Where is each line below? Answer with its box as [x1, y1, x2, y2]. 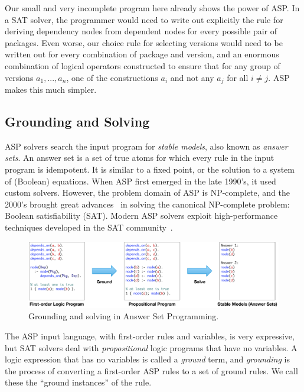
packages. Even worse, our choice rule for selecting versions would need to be [5, 36, 283, 48]
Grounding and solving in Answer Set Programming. [28, 310, 219, 322]
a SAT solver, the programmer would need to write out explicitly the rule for [5, 13, 283, 25]
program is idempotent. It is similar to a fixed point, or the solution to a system [5, 163, 295, 175]
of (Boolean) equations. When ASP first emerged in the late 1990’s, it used [5, 174, 276, 187]
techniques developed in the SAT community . [5, 221, 173, 233]
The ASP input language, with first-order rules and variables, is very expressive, [5, 329, 295, 342]
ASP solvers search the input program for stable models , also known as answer [5, 140, 288, 152]
